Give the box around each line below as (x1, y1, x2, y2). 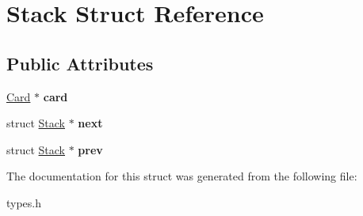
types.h (6, 194, 42, 210)
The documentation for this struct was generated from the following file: (6, 168, 357, 184)
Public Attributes (6, 51, 154, 75)
